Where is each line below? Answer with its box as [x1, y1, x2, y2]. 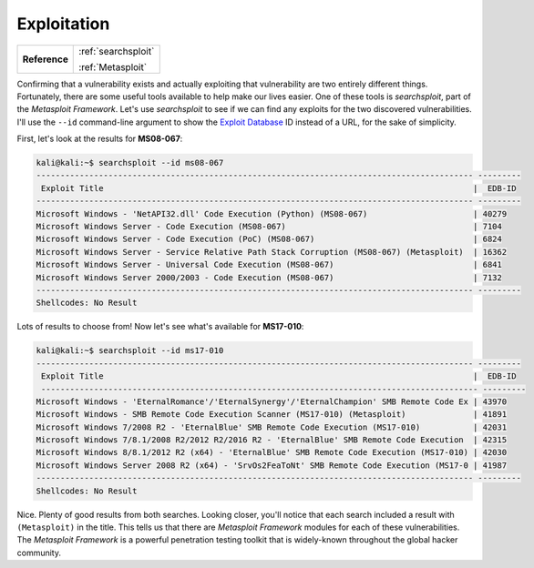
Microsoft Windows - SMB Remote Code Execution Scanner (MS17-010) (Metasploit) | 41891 [36, 410, 508, 420]
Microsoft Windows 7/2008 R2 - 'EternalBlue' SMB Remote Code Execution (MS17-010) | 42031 [36, 421, 508, 432]
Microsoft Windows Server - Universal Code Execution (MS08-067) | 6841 [36, 259, 503, 270]
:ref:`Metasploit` [78, 60, 148, 73]
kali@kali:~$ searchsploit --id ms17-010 [36, 346, 224, 356]
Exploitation [16, 14, 110, 34]
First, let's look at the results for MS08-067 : [16, 133, 183, 145]
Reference [22, 53, 68, 66]
